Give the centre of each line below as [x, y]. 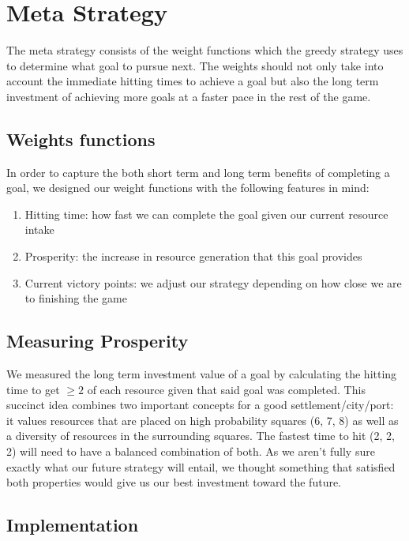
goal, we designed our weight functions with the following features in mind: [188, 188]
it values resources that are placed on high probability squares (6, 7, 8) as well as [203, 420]
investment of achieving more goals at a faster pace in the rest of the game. [189, 96]
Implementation [73, 525]
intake [39, 229]
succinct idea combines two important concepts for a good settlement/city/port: [200, 405]
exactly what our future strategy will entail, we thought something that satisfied [201, 466]
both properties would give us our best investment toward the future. [174, 482]
